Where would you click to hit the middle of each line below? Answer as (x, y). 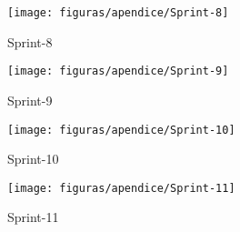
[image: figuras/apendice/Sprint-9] (118, 71)
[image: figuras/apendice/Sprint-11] (121, 188)
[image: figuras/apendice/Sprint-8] (118, 13)
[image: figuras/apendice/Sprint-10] (121, 130)
